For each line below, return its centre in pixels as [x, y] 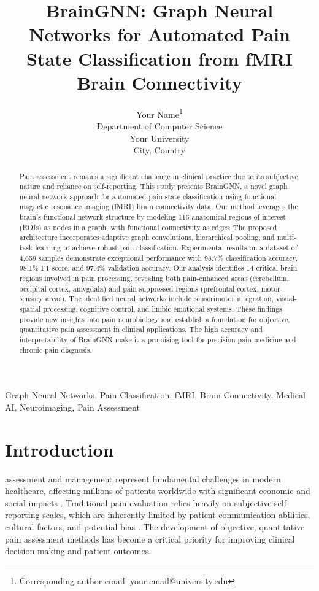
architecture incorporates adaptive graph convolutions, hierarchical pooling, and [147, 237]
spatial [30, 309]
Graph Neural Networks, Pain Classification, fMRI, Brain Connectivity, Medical [155, 395]
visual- [286, 299]
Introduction [60, 449]
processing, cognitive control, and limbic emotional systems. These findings [163, 309]
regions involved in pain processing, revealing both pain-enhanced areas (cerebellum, [154, 278]
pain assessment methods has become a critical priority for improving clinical [150, 539]
